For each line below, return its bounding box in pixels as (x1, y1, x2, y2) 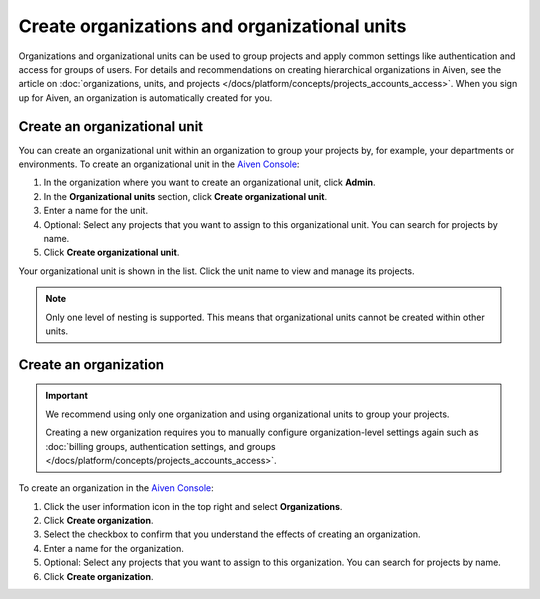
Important (45, 390, 89, 402)
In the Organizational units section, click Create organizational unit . (43, 190, 328, 202)
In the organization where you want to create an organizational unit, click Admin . (43, 176, 376, 189)
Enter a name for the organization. (43, 542, 184, 554)
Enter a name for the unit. (43, 205, 149, 217)
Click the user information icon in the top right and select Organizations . (43, 500, 343, 512)
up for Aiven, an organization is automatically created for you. (18, 91, 273, 104)
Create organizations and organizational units (18, 15, 407, 37)
